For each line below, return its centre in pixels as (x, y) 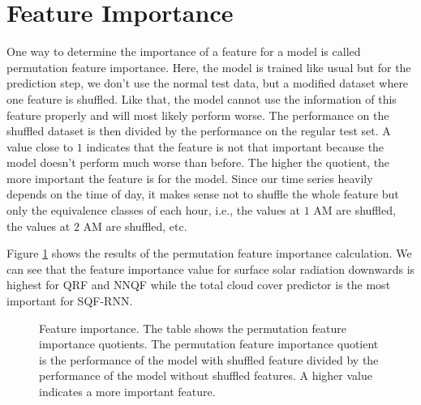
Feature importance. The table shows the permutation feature (193, 328)
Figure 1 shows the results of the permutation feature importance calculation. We (209, 253)
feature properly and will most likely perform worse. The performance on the (198, 115)
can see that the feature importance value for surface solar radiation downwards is (211, 269)
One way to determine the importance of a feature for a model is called (184, 51)
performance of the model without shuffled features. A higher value (206, 375)
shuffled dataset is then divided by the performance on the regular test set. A (199, 131)
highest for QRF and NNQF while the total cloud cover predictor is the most (199, 285)
